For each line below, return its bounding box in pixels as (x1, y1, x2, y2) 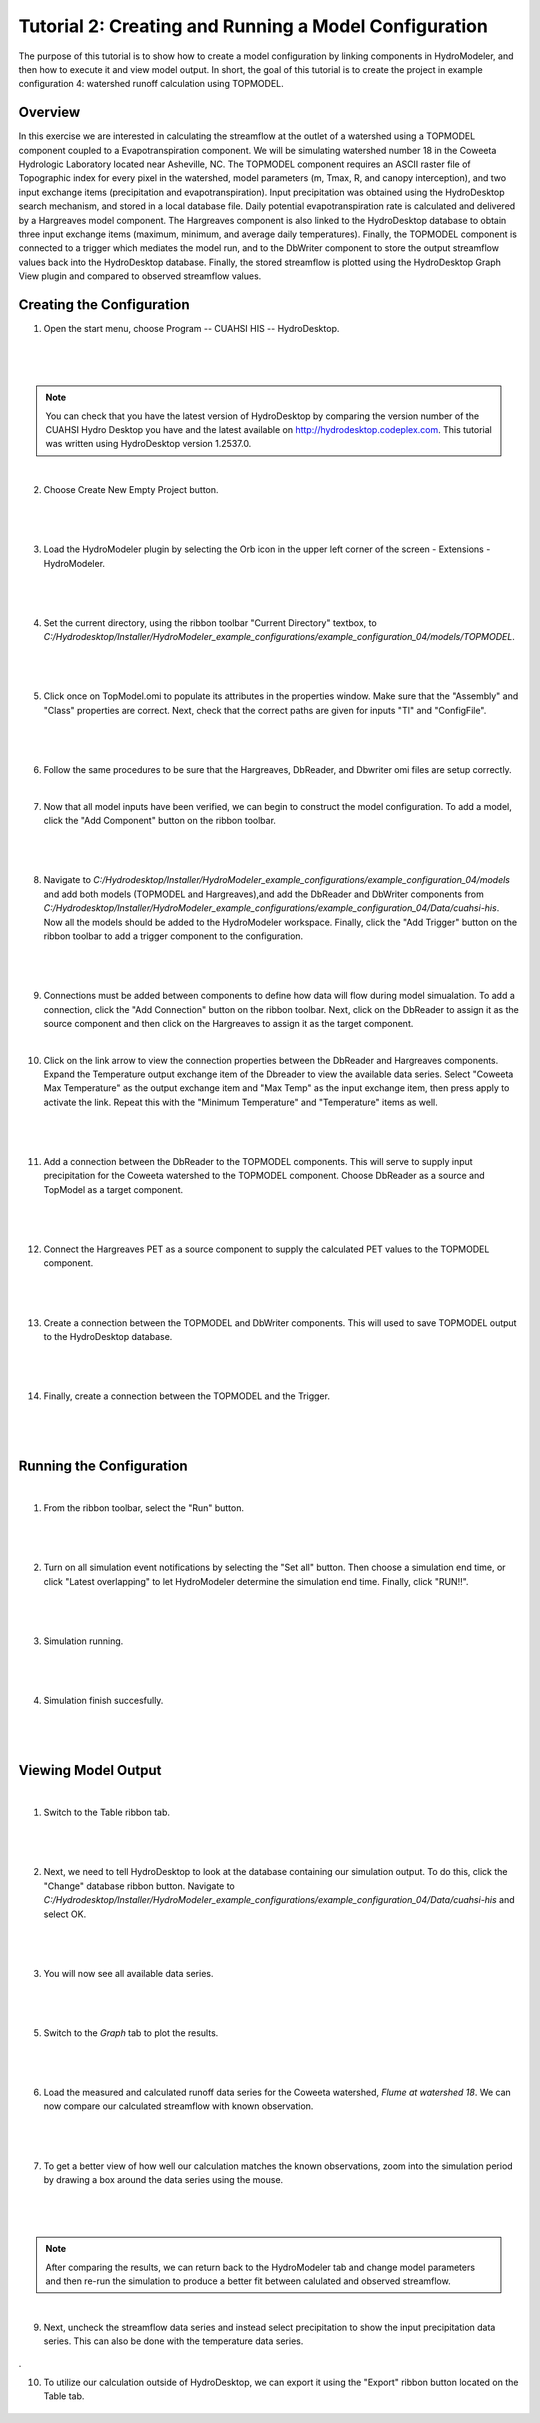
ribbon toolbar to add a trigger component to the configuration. (43, 930, 304, 942)
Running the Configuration (18, 1457, 189, 1474)
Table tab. (43, 2390, 85, 2402)
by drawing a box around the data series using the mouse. (43, 2173, 284, 2185)
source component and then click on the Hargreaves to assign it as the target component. (43, 1017, 414, 1029)
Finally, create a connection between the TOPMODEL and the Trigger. (43, 1390, 330, 1402)
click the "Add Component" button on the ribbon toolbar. (43, 815, 277, 827)
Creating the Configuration (18, 296, 190, 313)
